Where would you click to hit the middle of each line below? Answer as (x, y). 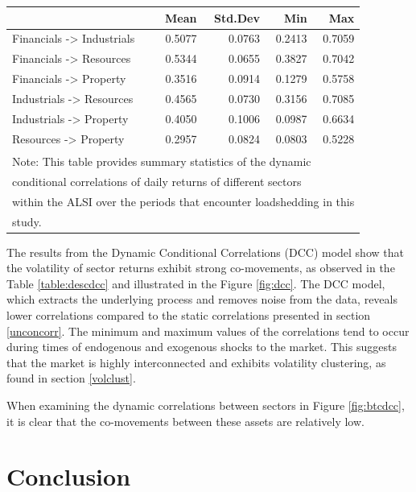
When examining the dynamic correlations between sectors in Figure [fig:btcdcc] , (206, 405)
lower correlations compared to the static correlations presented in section (189, 315)
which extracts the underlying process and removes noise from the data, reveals (202, 299)
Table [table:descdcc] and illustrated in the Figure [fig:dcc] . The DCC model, (196, 283)
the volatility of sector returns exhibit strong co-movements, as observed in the (201, 268)
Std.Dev (237, 17)
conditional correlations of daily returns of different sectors (157, 181)
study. (27, 221)
